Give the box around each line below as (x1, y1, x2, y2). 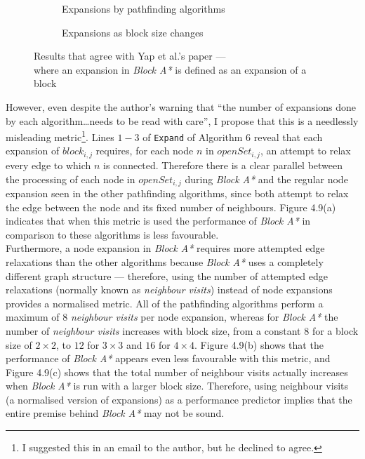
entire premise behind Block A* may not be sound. (6, 406, 225, 420)
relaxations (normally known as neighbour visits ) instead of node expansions (6, 282, 333, 297)
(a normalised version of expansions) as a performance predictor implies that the (6, 392, 352, 406)
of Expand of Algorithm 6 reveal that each (142, 129, 323, 144)
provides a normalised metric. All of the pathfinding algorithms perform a (6, 295, 324, 310)
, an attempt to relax (260, 143, 351, 158)
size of (6, 337, 32, 352)
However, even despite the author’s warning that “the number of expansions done (6, 99, 357, 114)
